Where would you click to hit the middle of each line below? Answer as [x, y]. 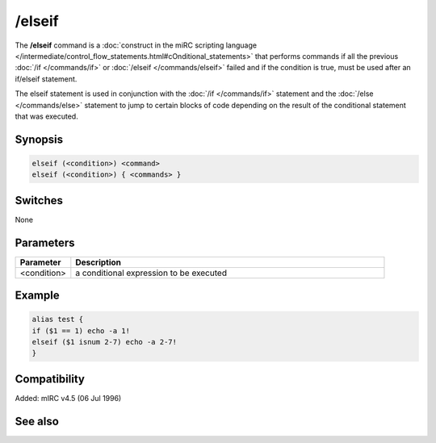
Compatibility [50, 379]
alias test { [58, 320]
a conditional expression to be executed [151, 273]
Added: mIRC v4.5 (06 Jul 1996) [68, 398]
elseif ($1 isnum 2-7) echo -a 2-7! [105, 342]
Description [98, 262]
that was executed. [46, 116]
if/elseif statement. [46, 79]
